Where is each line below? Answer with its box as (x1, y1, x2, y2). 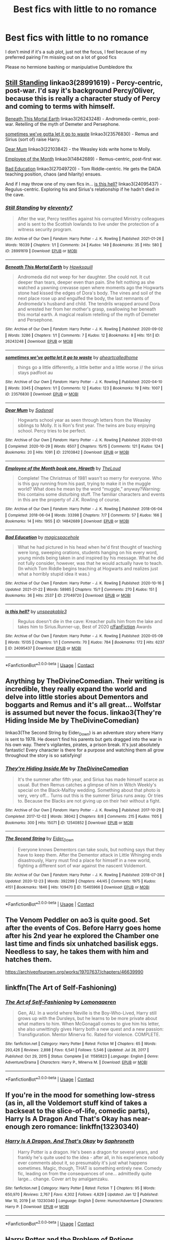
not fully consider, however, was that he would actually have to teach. (17, 560, 163, 566)
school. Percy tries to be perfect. (17, 427, 87, 433)
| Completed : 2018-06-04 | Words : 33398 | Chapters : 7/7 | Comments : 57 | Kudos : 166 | (5, 512, 162, 518)
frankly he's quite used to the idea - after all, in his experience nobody (17, 1155, 164, 1161)
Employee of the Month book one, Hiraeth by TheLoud (5, 465, 121, 471)
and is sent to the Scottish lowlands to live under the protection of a (17, 221, 159, 227)
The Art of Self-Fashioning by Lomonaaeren (5, 998, 116, 1005)
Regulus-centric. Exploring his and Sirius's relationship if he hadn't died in (5, 186, 159, 192)
